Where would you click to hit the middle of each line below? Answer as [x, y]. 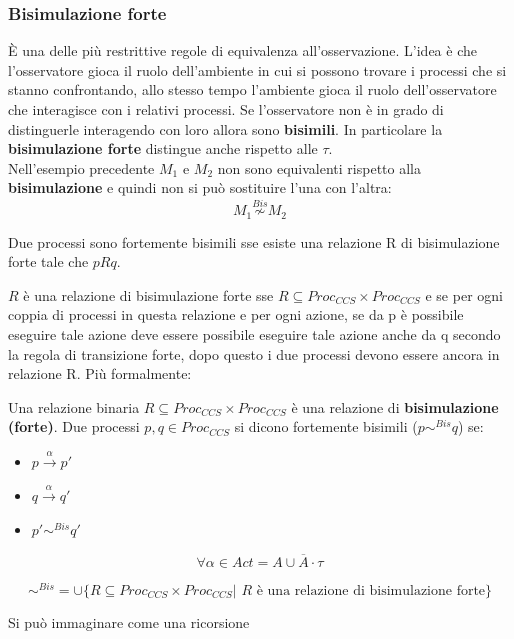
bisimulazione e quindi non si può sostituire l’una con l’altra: [200, 187]
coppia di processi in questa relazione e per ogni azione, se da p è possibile [236, 314]
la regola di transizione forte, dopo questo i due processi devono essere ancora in [254, 353]
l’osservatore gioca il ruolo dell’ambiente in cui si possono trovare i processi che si [257, 69]
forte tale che [48, 261]
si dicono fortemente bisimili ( [326, 426]
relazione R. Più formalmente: [100, 373]
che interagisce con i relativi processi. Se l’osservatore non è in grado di [226, 109]
